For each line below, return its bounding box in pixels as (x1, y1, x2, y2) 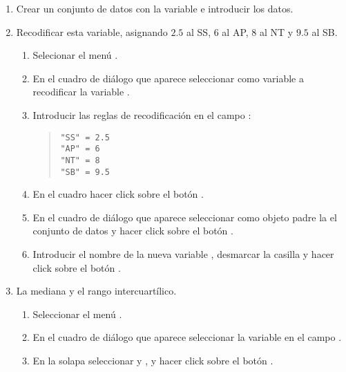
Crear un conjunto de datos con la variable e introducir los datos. (16, 1, 294, 15)
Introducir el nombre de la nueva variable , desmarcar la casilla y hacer (32, 246, 334, 261)
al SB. (311, 24, 338, 39)
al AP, (222, 24, 249, 39)
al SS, (186, 24, 211, 39)
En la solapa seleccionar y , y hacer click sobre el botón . (32, 353, 273, 367)
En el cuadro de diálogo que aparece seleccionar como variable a (32, 71, 304, 85)
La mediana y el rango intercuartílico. (16, 283, 177, 298)
